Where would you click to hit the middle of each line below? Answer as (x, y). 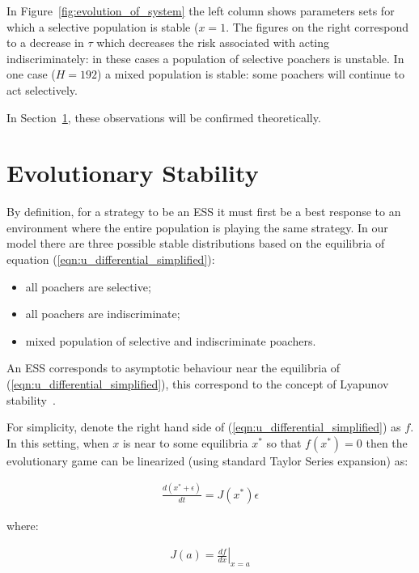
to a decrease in (45, 42)
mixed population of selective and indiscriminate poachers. (171, 340)
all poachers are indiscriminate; (103, 314)
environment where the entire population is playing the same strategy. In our (197, 227)
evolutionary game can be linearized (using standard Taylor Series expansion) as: (207, 460)
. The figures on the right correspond (317, 26)
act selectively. (42, 89)
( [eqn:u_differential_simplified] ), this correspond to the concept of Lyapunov (198, 384)
